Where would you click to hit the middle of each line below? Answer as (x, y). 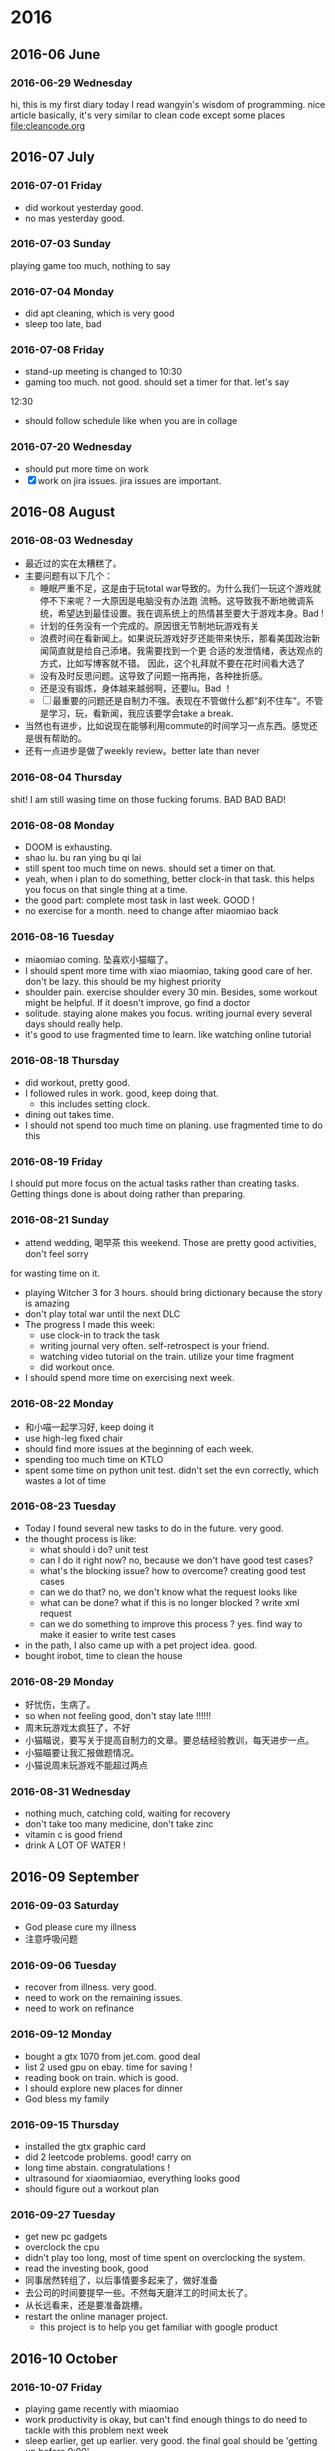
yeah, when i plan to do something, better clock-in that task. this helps (169, 879)
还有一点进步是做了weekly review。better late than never (142, 751)
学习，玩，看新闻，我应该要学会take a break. (141, 713)
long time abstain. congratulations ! (97, 2167)
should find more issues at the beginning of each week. (139, 1448)
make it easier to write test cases (108, 1634)
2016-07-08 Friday (57, 350)
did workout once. (77, 1367)
